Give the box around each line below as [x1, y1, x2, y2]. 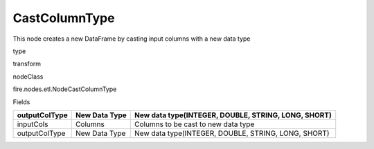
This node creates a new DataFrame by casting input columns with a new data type [12, 34, 251, 43]
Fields [12, 97, 30, 106]
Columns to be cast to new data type [134, 119, 255, 129]
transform [12, 59, 42, 68]
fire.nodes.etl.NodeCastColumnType [12, 85, 117, 93]
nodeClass [12, 72, 44, 81]
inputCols [17, 119, 48, 129]
